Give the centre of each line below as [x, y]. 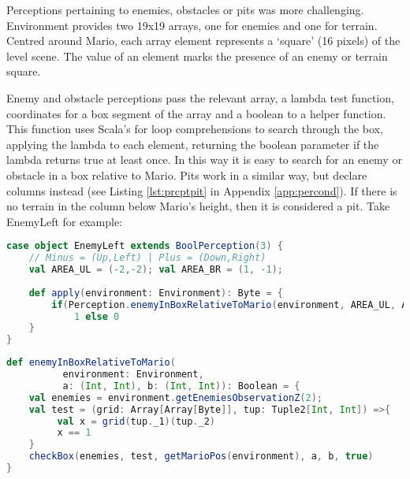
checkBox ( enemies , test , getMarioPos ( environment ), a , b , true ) [201, 457]
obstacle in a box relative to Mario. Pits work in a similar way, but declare [187, 175]
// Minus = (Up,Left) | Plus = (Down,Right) [147, 258]
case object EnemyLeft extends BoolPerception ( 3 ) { [145, 246]
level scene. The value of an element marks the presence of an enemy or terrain [197, 56]
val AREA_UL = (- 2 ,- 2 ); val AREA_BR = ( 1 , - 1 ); [156, 270]
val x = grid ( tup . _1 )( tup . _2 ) [136, 421]
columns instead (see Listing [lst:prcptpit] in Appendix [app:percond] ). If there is [202, 190]
